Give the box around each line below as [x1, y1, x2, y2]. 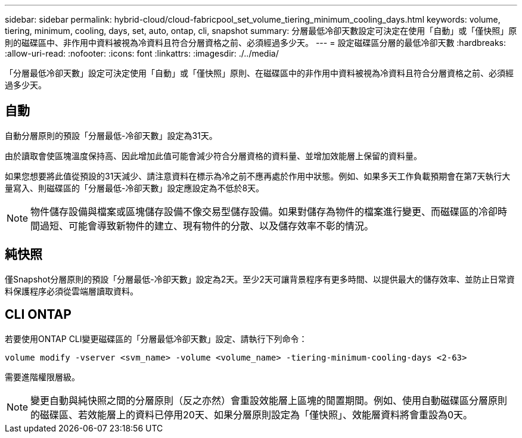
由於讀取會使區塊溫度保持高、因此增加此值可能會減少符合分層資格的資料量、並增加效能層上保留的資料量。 [5, 150, 422, 161]
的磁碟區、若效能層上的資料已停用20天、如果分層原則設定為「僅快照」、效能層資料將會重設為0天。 [30, 408, 473, 421]
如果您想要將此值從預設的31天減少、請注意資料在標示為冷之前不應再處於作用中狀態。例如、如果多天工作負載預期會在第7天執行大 [5, 170, 511, 181]
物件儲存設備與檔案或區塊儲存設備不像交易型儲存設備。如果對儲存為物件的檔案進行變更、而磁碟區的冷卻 [30, 205, 498, 218]
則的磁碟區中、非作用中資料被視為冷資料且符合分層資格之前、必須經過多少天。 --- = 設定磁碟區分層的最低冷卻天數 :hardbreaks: [5, 38, 506, 48]
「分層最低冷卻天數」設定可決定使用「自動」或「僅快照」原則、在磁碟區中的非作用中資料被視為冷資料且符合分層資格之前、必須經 [5, 68, 514, 78]
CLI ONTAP [5, 307, 72, 322]
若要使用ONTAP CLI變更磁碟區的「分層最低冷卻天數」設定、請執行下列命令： [5, 333, 307, 344]
